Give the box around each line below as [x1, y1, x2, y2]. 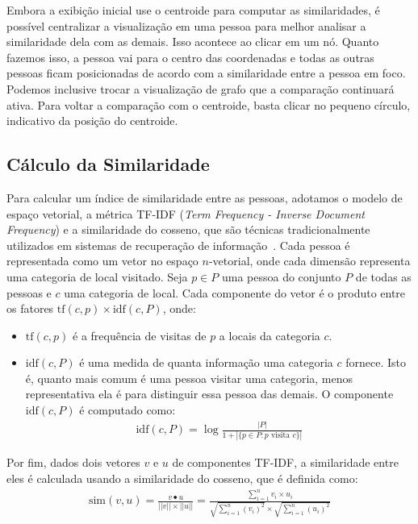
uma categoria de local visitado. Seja [6, 268, 188, 285]
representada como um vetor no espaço [6, 252, 199, 269]
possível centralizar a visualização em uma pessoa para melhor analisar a [6, 17, 366, 34]
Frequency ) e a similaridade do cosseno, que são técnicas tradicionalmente [6, 221, 370, 238]
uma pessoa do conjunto [221, 268, 341, 285]
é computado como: [79, 401, 176, 418]
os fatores [6, 300, 54, 317]
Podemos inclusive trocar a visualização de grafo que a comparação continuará [6, 80, 395, 97]
